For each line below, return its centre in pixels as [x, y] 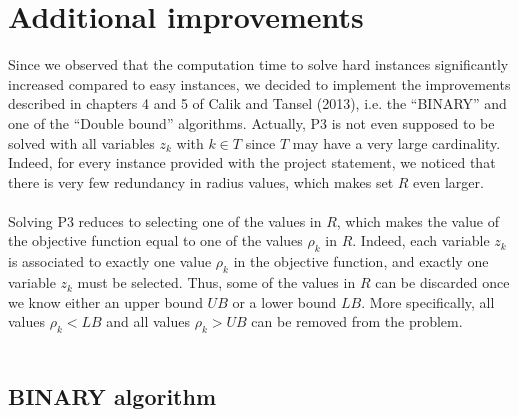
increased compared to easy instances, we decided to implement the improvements [259, 83]
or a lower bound [284, 301]
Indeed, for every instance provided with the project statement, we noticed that [252, 162]
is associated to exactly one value [110, 261]
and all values [148, 321]
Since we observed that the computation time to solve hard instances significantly [258, 64]
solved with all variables [81, 142]
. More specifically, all [428, 301]
